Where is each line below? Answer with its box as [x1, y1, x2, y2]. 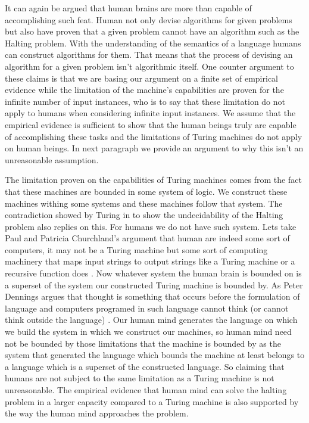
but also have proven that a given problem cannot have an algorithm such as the [5, 25, 299, 38]
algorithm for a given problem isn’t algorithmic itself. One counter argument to [5, 60, 294, 72]
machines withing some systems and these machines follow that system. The [5, 197, 283, 209]
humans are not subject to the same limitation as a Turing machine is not [5, 372, 274, 384]
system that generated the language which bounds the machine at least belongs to [5, 349, 305, 361]
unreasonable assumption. [5, 153, 99, 166]
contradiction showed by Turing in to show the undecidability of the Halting [5, 209, 283, 221]
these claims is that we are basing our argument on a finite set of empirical [5, 71, 278, 84]
